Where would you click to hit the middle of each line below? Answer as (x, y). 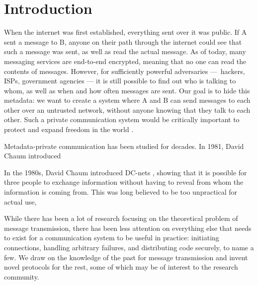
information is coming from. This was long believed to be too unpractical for (121, 192)
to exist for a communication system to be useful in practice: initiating (112, 238)
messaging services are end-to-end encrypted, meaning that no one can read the (125, 61)
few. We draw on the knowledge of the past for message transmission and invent (126, 257)
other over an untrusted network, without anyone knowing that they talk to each (127, 109)
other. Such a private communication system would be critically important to (122, 119)
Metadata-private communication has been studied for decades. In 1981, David (124, 146)
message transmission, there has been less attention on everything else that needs (128, 228)
